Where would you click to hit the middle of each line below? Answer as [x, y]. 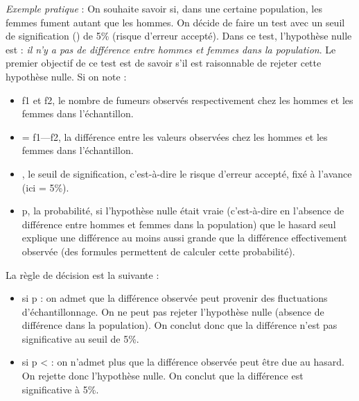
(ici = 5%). [45, 187]
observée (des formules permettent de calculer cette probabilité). [158, 251]
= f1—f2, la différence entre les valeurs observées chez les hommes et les [175, 136]
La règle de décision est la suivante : [82, 274]
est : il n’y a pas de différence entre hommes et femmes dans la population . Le [171, 49]
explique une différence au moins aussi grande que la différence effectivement [184, 238]
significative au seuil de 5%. [80, 338]
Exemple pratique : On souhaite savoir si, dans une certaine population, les [164, 8]
